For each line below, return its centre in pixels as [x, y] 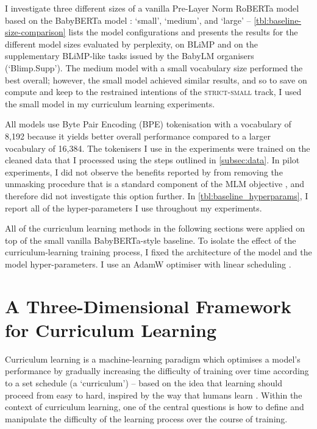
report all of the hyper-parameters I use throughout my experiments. [134, 207]
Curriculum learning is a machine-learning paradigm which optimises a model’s [153, 359]
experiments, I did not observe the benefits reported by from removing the [144, 172]
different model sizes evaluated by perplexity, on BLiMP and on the [131, 44]
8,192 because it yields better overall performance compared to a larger [138, 136]
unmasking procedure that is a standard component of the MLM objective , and [155, 184]
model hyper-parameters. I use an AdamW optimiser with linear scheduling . [148, 264]
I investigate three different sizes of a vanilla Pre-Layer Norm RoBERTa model [152, 8]
